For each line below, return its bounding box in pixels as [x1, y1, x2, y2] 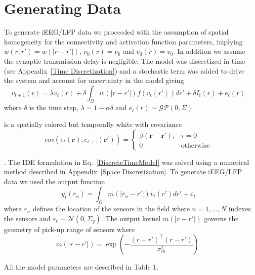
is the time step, [29, 102, 79, 113]
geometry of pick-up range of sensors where [4, 224, 135, 234]
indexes [228, 203, 251, 214]
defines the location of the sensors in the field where [33, 203, 190, 214]
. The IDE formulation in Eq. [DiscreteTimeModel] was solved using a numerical [4, 157, 249, 167]
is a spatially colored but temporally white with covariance [4, 119, 182, 129]
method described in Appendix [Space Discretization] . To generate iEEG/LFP [4, 166, 242, 177]
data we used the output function [4, 176, 105, 186]
